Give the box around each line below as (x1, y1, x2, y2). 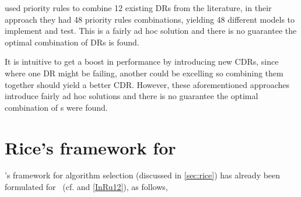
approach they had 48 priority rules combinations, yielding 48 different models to (5, 13, 295, 25)
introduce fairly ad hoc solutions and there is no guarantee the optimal (5, 90, 258, 102)
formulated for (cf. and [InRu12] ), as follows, (5, 181, 168, 193)
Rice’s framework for (5, 135, 176, 159)
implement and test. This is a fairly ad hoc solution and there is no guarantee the (5, 24, 297, 37)
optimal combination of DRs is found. (5, 36, 139, 48)
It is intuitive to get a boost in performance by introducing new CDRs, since (5, 55, 279, 68)
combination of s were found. (5, 101, 108, 113)
